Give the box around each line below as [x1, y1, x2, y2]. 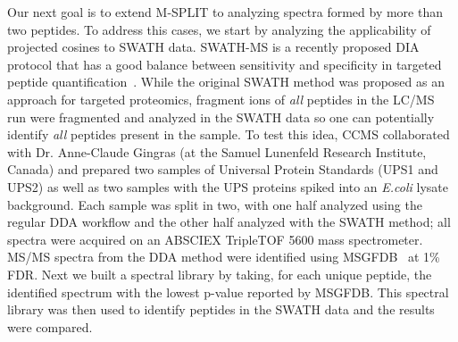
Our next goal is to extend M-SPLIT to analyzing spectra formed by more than [7, 3, 443, 21]
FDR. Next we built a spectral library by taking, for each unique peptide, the [7, 264, 432, 283]
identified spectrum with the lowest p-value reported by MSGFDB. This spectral [7, 282, 449, 301]
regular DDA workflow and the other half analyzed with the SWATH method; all [7, 213, 451, 231]
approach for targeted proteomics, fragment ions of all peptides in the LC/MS [7, 89, 435, 108]
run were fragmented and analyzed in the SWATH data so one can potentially [7, 107, 435, 126]
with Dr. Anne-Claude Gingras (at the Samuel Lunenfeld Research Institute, [7, 142, 427, 161]
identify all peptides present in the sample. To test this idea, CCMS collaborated [7, 125, 450, 144]
